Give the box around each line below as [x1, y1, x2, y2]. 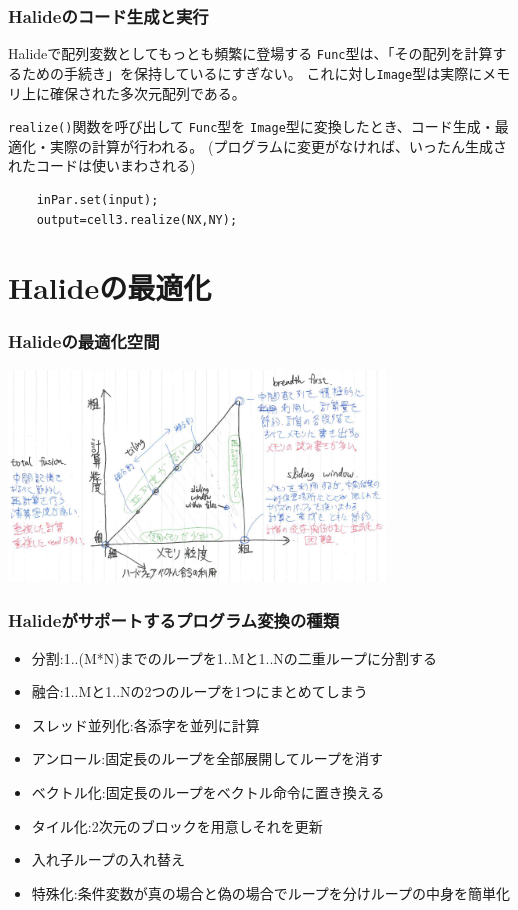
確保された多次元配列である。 [49, 82, 246, 103]
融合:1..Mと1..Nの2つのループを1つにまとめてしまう [31, 681, 368, 702]
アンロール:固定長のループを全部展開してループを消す [31, 748, 384, 769]
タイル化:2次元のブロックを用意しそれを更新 [31, 815, 323, 836]
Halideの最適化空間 [8, 329, 160, 354]
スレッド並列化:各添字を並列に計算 [31, 714, 260, 735]
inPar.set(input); [36, 192, 159, 207]
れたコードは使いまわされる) [8, 155, 196, 176]
